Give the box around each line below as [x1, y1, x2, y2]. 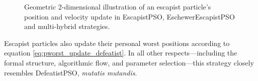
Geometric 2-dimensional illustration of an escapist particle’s [24, 1, 211, 11]
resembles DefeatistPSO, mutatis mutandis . [4, 67, 137, 77]
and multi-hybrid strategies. [24, 21, 110, 31]
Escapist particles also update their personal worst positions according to [4, 37, 230, 48]
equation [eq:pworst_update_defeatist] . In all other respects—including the [4, 47, 237, 58]
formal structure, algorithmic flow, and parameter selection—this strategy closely [4, 57, 254, 67]
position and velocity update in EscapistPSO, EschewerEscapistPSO [24, 11, 235, 21]
